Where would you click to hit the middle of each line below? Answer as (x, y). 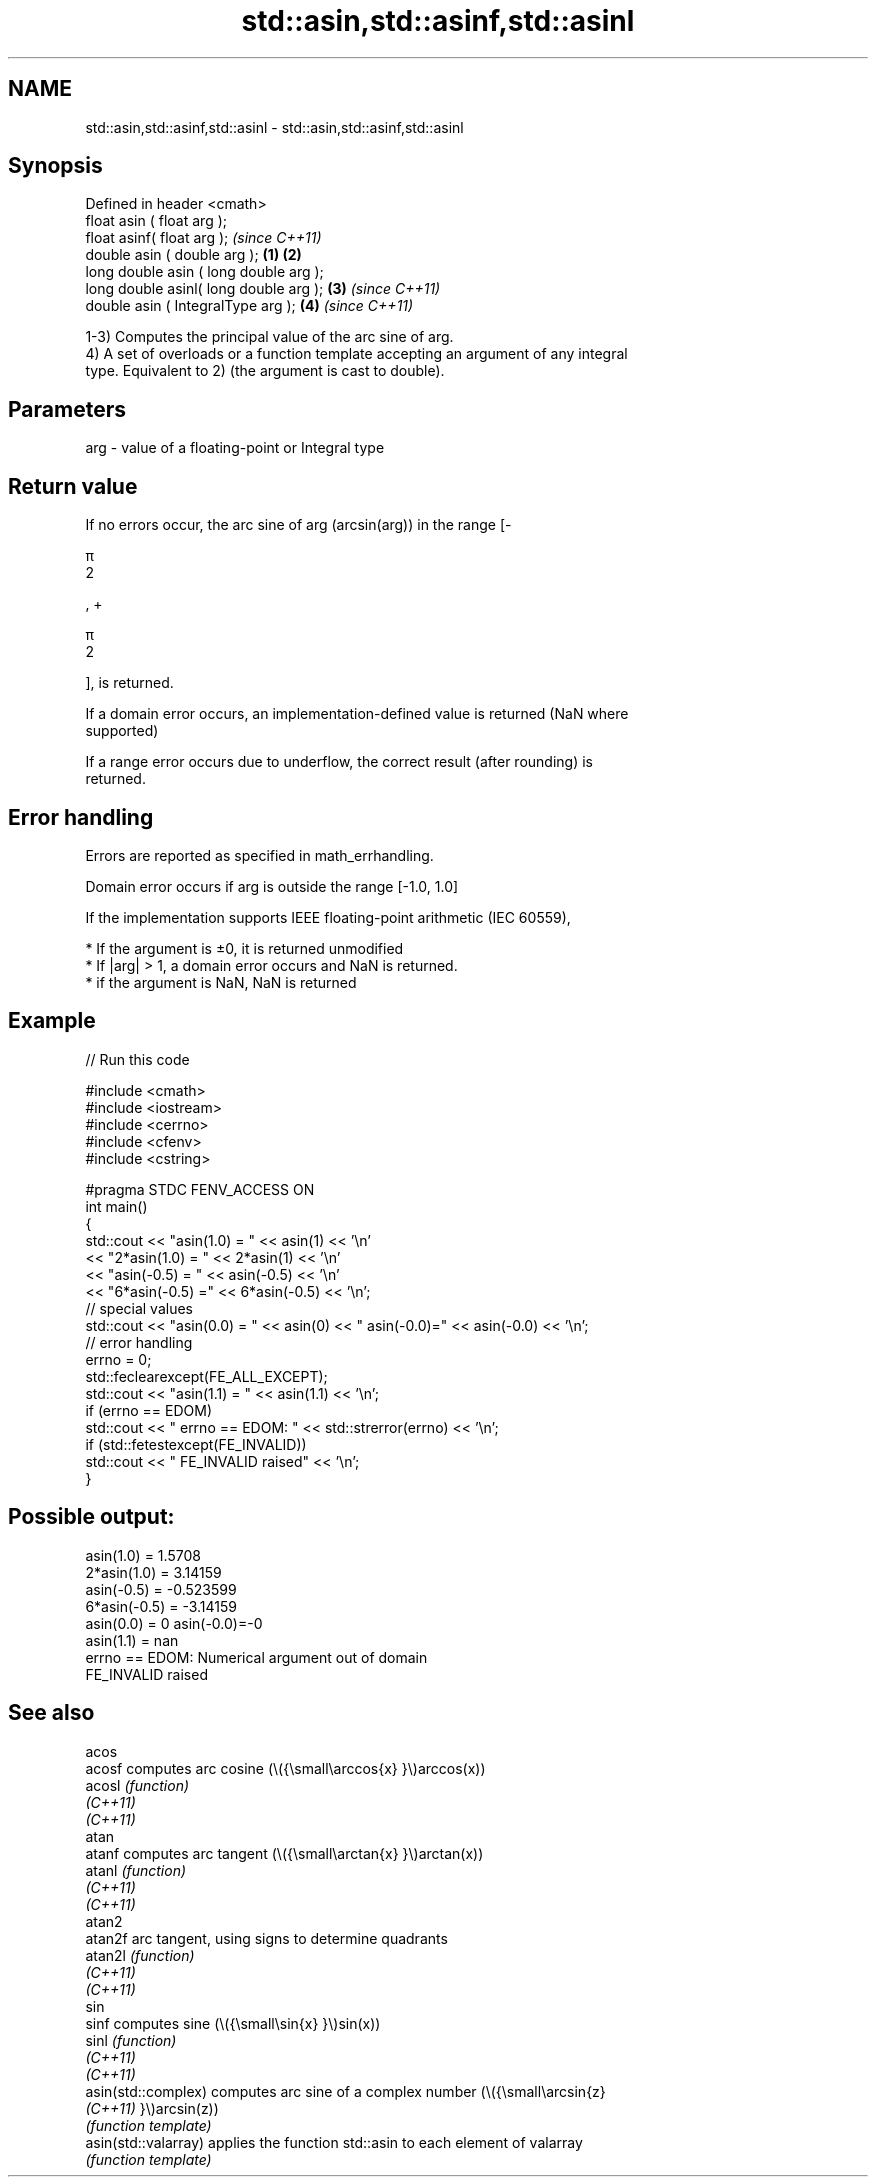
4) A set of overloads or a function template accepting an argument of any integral (356, 354)
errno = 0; (118, 1359)
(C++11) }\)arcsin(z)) (152, 2108)
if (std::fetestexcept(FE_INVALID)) (196, 1444)
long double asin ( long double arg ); (204, 272)
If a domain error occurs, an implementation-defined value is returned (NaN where (357, 714)
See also (51, 1713)
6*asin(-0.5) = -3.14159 (161, 1606)
